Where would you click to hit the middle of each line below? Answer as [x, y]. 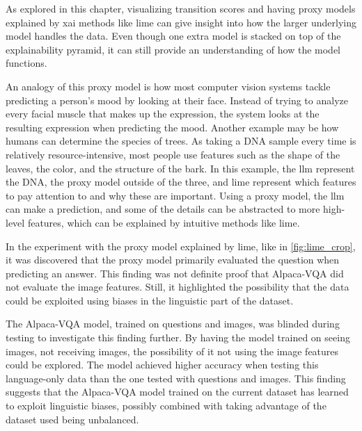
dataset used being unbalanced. [72, 419]
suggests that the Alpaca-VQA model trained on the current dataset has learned [177, 392]
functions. [26, 63]
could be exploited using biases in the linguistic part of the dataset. [150, 300]
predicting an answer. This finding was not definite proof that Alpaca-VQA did [175, 273]
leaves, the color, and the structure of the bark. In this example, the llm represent [180, 168]
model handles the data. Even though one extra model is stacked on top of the [173, 36]
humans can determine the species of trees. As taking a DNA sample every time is [181, 141]
